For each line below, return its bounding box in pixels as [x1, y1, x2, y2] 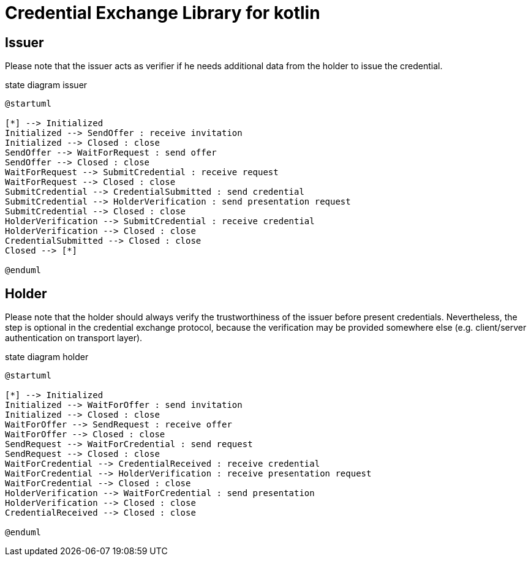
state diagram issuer [5, 80, 88, 91]
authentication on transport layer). [5, 333, 143, 344]
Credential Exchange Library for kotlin [5, 2, 320, 23]
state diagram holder [5, 352, 89, 363]
